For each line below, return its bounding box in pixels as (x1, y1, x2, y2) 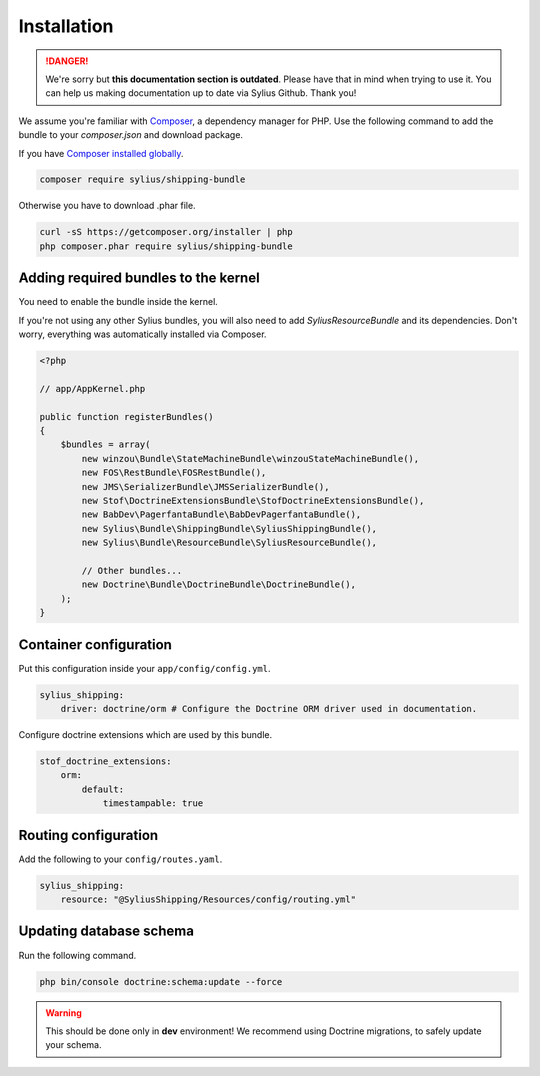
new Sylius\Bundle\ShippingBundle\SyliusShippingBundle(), (81, 523, 378, 534)
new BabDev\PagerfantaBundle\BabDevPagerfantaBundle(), (81, 509, 362, 520)
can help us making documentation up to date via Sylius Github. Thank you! (45, 87, 357, 99)
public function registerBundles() (39, 411, 214, 422)
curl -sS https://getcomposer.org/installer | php (39, 226, 294, 238)
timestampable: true (102, 798, 204, 809)
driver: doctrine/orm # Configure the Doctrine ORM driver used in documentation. (60, 703, 478, 715)
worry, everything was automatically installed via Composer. (18, 328, 267, 340)
